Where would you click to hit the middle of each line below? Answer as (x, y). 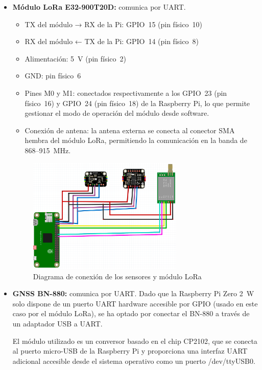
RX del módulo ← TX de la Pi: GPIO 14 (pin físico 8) (112, 41)
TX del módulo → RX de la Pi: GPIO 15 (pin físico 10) (113, 24)
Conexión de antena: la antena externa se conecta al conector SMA (130, 130)
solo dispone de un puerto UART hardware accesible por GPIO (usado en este (135, 303)
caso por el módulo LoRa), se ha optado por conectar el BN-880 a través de (131, 313)
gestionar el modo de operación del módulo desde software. (117, 113)
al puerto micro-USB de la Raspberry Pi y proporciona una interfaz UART (130, 351)
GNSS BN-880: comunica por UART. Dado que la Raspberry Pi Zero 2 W (133, 293)
